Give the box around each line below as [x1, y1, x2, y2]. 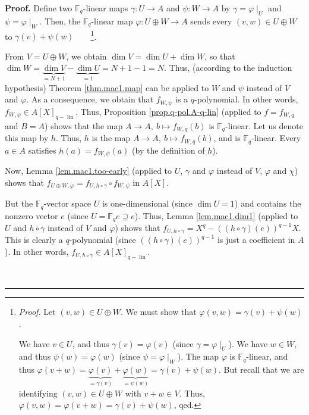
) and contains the [234, 197, 301, 210]
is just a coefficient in [217, 233, 295, 246]
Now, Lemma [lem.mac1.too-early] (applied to [5, 164, 172, 177]
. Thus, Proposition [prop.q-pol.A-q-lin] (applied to [75, 105, 261, 117]
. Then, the [39, 14, 81, 27]
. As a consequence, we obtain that [26, 93, 154, 105]
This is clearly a [5, 233, 63, 246]
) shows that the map [45, 119, 123, 132]
